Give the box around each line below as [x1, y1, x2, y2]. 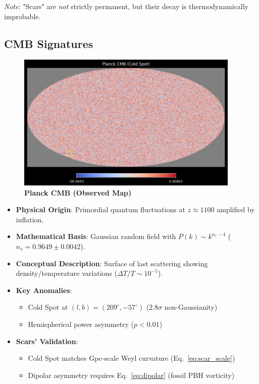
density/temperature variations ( [16, 268, 117, 278]
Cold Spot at [28, 302, 68, 312]
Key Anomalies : [16, 284, 72, 295]
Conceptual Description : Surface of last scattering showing [16, 258, 208, 268]
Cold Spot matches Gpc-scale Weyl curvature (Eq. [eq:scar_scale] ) [28, 353, 235, 363]
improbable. [4, 11, 41, 21]
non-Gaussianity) [164, 302, 218, 312]
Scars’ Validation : [16, 335, 78, 346]
